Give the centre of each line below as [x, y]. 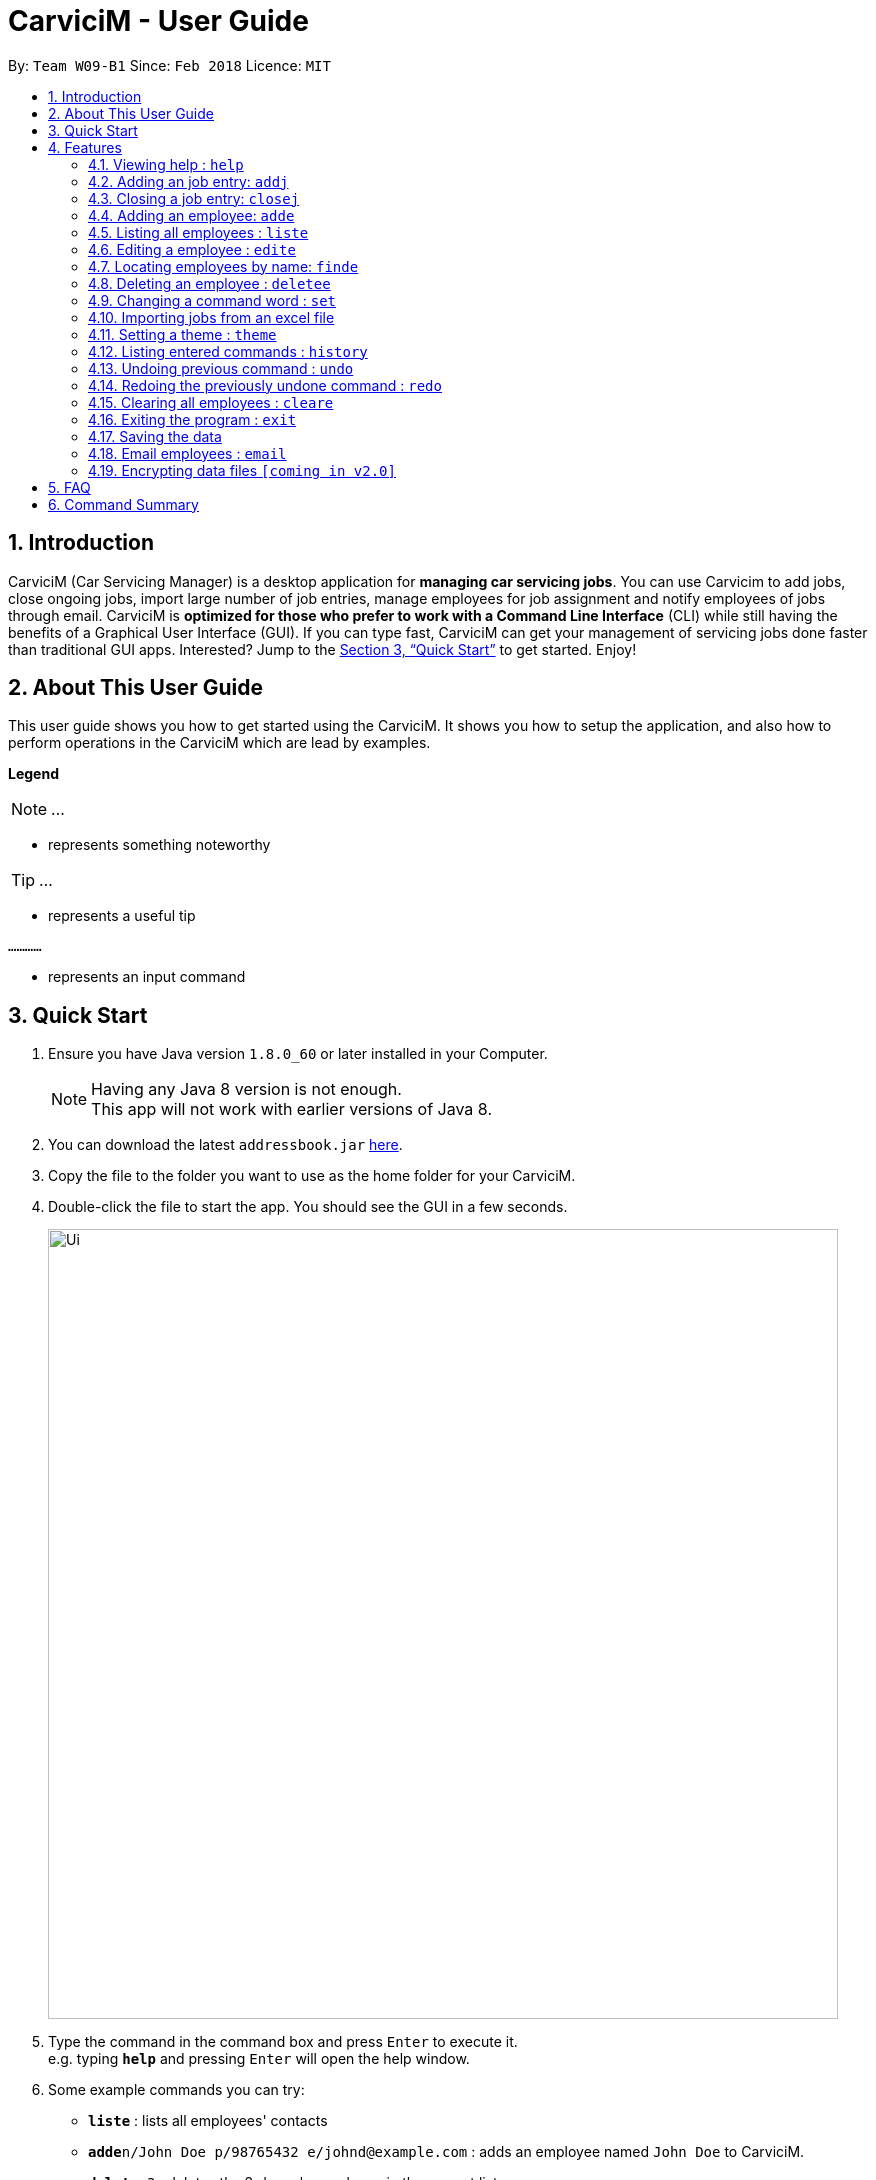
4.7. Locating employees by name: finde [223, 266]
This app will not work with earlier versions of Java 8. [291, 1109]
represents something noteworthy [159, 845]
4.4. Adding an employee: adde [191, 215]
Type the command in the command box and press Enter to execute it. [283, 2042]
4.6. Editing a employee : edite [192, 249]
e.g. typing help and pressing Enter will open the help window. [259, 2059]
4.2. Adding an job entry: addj [188, 181]
